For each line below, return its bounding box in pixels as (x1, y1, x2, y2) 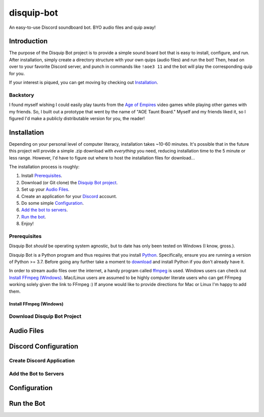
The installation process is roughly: (9, 164, 80, 170)
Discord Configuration (9, 342, 78, 351)
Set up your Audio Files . (21, 186, 69, 193)
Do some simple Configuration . (21, 200, 84, 206)
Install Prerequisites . (21, 173, 63, 178)
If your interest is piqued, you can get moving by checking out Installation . (9, 80, 158, 86)
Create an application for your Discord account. (21, 193, 117, 199)
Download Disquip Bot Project (9, 313, 82, 320)
